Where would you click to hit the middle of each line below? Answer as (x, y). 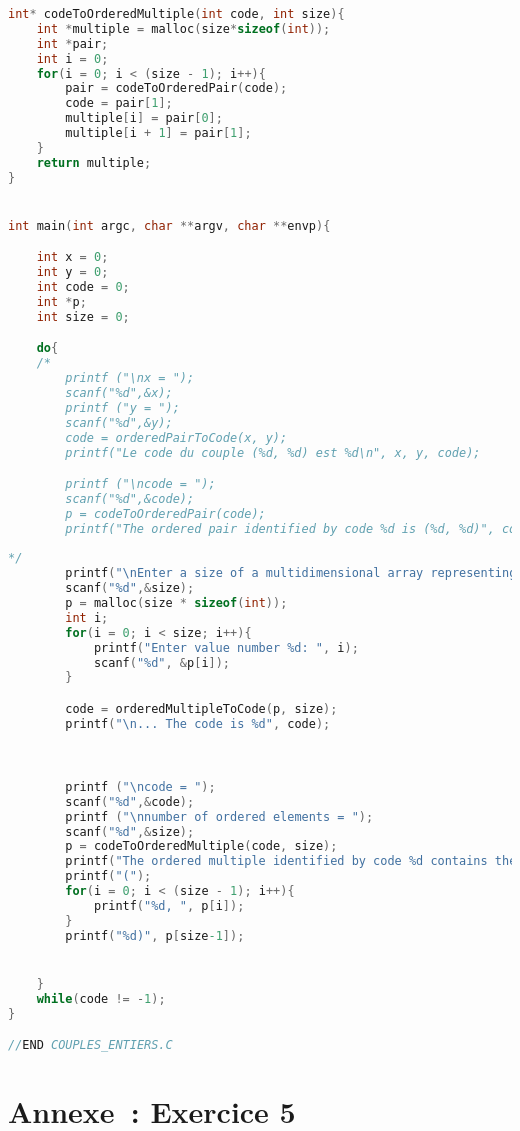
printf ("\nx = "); (130, 378)
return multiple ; (94, 162)
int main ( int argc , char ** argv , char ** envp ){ (169, 225)
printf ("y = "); (122, 407)
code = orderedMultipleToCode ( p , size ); (201, 708)
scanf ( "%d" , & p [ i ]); (162, 662)
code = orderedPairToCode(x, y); (176, 437)
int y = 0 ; (72, 272)
